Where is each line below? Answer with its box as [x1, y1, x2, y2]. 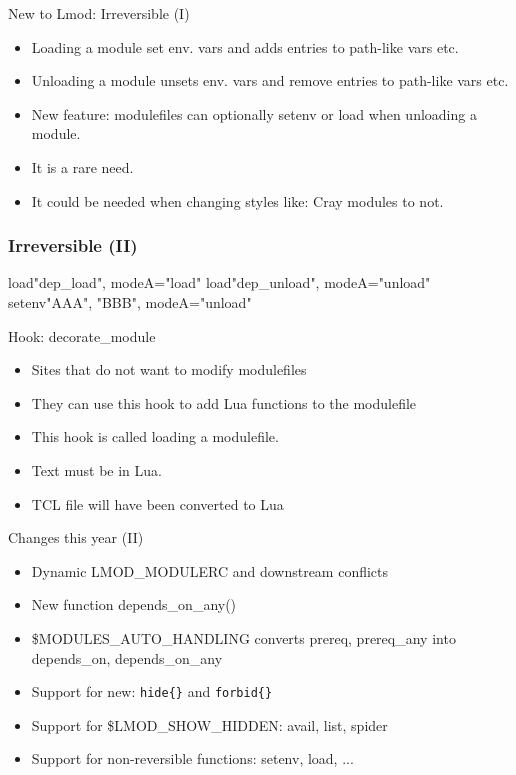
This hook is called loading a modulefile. [31, 426, 279, 447]
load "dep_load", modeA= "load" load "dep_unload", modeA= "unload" [8, 272, 431, 293]
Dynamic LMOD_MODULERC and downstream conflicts [31, 560, 389, 581]
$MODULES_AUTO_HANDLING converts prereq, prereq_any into [31, 627, 456, 648]
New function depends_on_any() [31, 594, 237, 615]
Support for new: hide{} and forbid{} [31, 681, 273, 702]
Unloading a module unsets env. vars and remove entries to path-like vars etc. [31, 70, 509, 91]
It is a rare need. [31, 156, 134, 177]
